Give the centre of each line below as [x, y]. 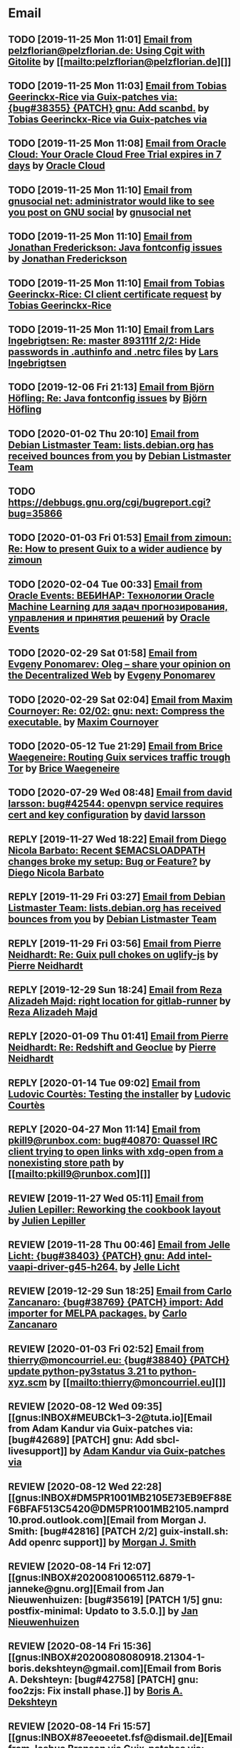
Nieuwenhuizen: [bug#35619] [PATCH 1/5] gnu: [115, 1599]
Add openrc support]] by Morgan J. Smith [102, 1542]
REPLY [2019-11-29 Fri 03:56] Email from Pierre [115, 944]
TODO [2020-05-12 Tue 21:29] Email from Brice [115, 746]
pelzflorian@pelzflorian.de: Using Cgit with [106, 50]
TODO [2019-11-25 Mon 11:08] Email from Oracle [117, 144]
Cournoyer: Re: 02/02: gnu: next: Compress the [116, 711]
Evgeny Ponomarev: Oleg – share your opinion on [119, 664]
